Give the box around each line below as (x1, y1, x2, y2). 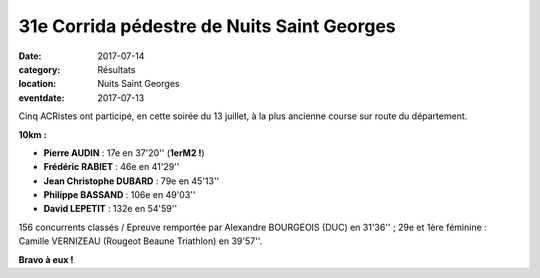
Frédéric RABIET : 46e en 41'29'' (43, 161, 180, 173)
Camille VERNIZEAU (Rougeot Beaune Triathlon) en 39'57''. (18, 235, 263, 247)
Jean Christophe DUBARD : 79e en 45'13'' (43, 175, 220, 187)
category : (18, 63, 61, 75)
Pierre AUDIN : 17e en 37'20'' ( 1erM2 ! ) (43, 146, 205, 159)
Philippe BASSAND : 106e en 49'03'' (43, 189, 196, 201)
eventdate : (18, 91, 65, 104)
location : (18, 78, 57, 90)
